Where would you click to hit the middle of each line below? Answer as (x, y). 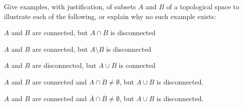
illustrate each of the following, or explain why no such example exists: (110, 16)
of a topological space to (203, 6)
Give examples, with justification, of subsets (70, 6)
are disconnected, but (64, 65)
